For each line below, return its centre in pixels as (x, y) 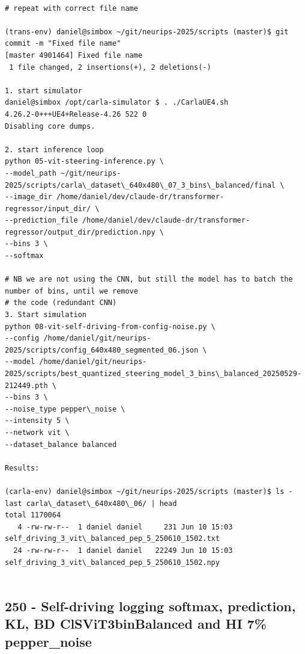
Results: (22, 468)
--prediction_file (41, 221)
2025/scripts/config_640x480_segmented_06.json (102, 350)
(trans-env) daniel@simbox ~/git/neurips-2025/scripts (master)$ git (147, 32)
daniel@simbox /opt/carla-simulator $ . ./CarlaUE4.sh (117, 103)
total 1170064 (33, 515)
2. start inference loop (54, 150)
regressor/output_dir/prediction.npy (80, 232)
